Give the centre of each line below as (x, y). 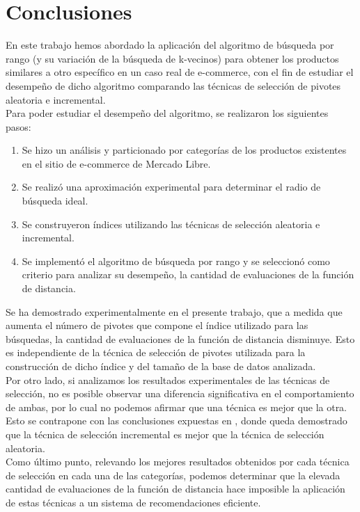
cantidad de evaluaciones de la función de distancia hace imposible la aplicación (175, 489)
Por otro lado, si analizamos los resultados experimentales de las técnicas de (168, 379)
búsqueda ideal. (55, 201)
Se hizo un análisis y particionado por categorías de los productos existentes (184, 150)
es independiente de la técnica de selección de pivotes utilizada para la (156, 352)
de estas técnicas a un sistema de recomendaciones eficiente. (133, 502)
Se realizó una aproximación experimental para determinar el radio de (171, 187)
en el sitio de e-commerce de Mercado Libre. (116, 163)
